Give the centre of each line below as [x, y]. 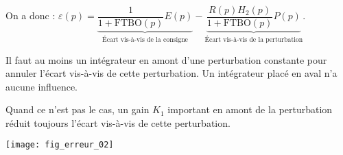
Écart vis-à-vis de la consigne [145, 39]
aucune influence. [42, 86]
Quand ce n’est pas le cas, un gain [78, 109]
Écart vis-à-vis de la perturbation [254, 39]
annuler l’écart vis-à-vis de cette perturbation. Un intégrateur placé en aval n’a [171, 73]
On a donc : [31, 15]
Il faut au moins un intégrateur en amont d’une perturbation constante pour [166, 59]
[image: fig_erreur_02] [60, 145]
